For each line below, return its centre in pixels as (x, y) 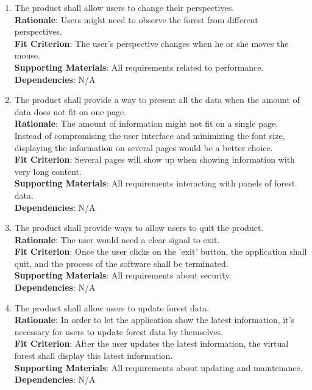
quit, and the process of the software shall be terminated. (121, 263)
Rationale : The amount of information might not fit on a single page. (146, 123)
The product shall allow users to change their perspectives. (124, 7)
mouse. (27, 55)
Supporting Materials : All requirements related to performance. (139, 67)
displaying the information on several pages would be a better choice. (144, 147)
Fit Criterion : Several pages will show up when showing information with (154, 159)
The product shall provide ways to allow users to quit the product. (139, 228)
